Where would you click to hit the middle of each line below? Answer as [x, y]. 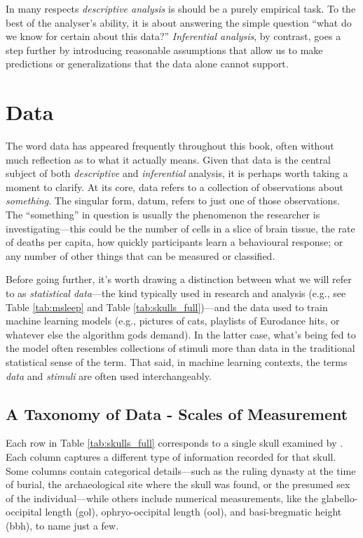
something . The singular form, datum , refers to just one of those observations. [173, 201]
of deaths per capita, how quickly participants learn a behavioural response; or [174, 242]
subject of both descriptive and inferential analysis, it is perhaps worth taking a [177, 173]
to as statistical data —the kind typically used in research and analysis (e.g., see [176, 293]
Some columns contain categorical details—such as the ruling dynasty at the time [181, 470]
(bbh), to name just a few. [62, 525]
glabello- [340, 498]
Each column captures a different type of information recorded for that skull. [171, 456]
